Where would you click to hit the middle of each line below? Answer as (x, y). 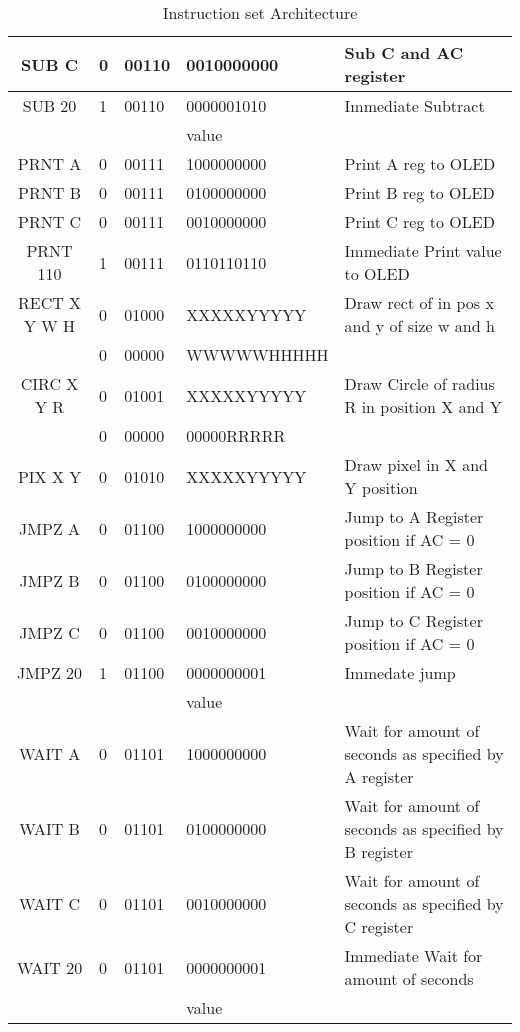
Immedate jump (400, 672)
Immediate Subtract (414, 105)
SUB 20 (49, 105)
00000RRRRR (236, 435)
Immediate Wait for (413, 955)
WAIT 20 (49, 967)
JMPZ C (49, 632)
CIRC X (49, 383)
